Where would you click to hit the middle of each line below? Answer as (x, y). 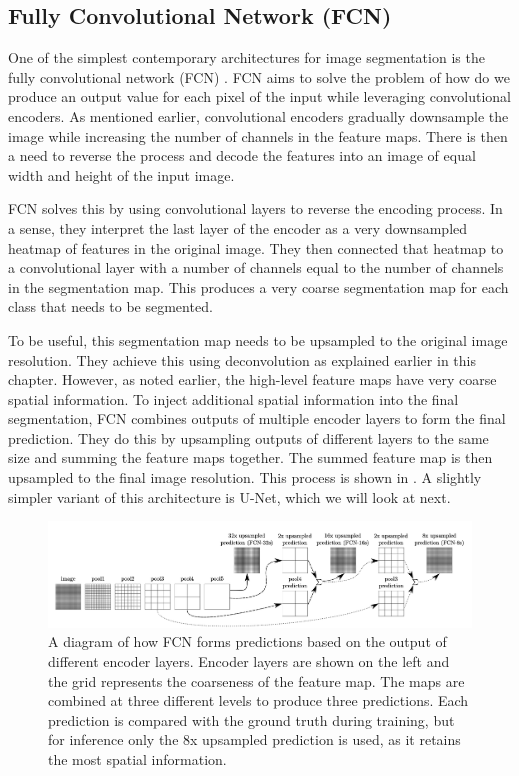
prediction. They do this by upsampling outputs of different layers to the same (248, 437)
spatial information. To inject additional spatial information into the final (233, 398)
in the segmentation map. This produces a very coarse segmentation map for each (258, 286)
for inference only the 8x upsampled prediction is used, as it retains (254, 739)
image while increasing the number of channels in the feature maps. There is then (258, 135)
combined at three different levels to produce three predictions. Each (258, 700)
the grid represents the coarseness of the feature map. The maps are (256, 680)
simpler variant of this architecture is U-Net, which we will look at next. (229, 496)
